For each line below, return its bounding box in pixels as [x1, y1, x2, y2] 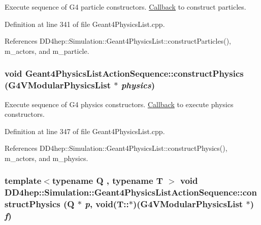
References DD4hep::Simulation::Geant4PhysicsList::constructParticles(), [5, 36, 231, 46]
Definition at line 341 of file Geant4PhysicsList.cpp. [5, 18, 165, 29]
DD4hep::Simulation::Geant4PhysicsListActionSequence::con [5, 186, 257, 199]
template [5, 174, 42, 187]
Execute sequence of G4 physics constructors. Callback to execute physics [5, 99, 234, 109]
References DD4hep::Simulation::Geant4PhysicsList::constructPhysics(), [5, 143, 227, 153]
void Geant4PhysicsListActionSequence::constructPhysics [5, 67, 244, 80]
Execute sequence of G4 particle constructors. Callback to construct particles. [5, 2, 246, 12]
